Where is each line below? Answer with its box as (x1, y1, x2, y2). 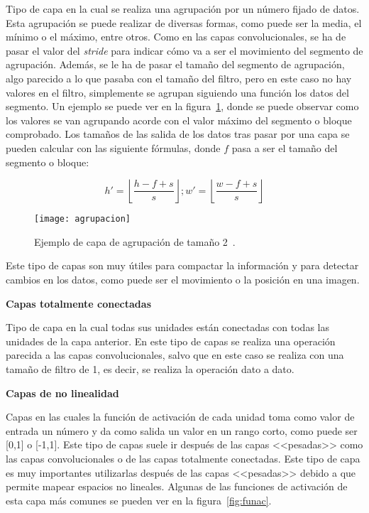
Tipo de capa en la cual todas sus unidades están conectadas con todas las (6, 320, 329, 335)
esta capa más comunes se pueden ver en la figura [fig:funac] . (6, 492, 272, 507)
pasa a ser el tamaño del (231, 140, 338, 155)
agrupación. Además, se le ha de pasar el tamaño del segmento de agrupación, (6, 57, 345, 72)
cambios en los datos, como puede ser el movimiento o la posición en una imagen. (6, 271, 360, 286)
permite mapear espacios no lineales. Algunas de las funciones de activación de (6, 479, 348, 494)
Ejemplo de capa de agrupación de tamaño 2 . (34, 234, 236, 249)
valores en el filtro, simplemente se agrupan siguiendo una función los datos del (6, 85, 349, 99)
